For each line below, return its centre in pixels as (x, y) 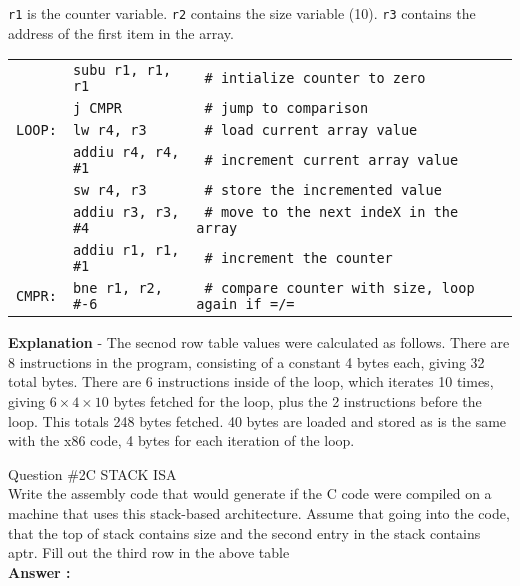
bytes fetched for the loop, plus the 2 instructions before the (297, 401)
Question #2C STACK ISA (92, 473)
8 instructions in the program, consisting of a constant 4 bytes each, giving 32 (246, 361)
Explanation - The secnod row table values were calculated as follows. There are (259, 342)
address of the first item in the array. (121, 32)
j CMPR (97, 108)
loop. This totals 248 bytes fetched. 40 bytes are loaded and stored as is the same (257, 420)
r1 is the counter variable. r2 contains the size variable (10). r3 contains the (242, 13)
